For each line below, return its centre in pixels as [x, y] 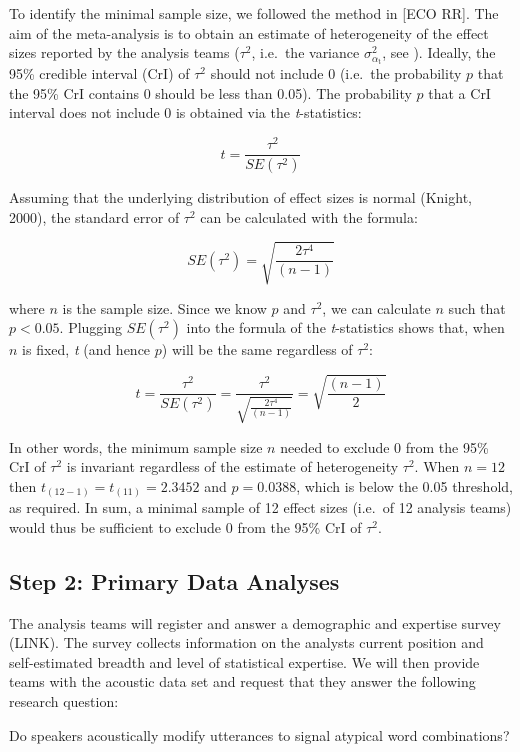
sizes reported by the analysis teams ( [124, 52]
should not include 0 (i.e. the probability [336, 73]
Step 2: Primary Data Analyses [174, 580]
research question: [64, 701]
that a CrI [459, 92]
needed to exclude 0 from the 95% [384, 446]
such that [477, 307]
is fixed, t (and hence [86, 349]
